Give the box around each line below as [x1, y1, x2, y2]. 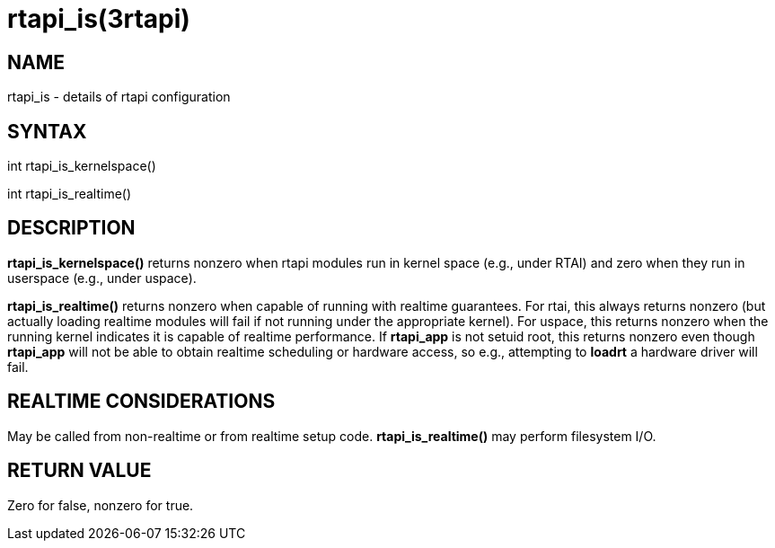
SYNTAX [7, 119, 87, 143]
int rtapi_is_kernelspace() [7, 158, 156, 174]
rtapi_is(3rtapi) [7, 4, 190, 34]
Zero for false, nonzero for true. [7, 497, 194, 513]
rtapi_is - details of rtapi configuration [7, 89, 231, 105]
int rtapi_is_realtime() [7, 186, 132, 202]
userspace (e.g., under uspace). [7, 270, 197, 286]
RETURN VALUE [7, 459, 152, 482]
